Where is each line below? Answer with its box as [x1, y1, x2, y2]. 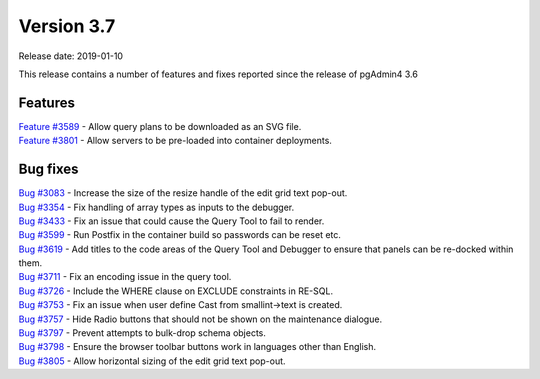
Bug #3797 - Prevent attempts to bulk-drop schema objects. [18, 327, 267, 339]
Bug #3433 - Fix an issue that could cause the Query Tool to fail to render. [18, 215, 325, 227]
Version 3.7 [18, 15, 116, 37]
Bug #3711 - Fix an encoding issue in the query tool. [18, 271, 232, 283]
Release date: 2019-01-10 [18, 50, 124, 62]
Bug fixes [18, 161, 79, 178]
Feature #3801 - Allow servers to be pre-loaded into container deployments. [18, 135, 332, 147]
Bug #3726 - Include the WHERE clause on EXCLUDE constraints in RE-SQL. [18, 285, 334, 297]
